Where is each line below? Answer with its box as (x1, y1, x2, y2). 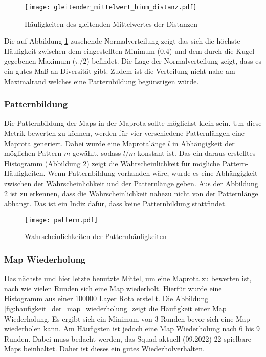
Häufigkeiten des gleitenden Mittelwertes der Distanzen (25, 18, 198, 29)
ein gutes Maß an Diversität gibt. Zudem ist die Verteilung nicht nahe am (4, 66, 235, 76)
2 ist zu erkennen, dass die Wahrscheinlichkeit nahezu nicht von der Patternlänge (4, 188, 258, 199)
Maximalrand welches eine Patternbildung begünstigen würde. (4, 75, 199, 86)
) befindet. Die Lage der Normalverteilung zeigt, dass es (86, 55, 261, 66)
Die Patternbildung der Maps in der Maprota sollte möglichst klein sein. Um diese (4, 117, 262, 128)
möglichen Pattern (4, 148, 62, 158)
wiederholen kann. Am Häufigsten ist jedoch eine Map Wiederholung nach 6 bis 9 (4, 323, 260, 334)
